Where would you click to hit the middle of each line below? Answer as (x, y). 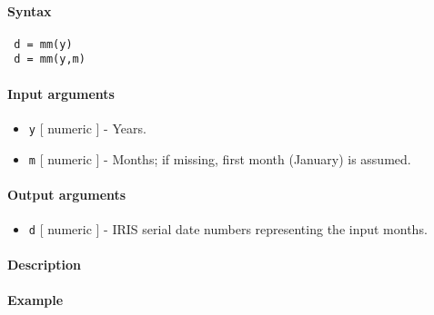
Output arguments (67, 194)
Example (35, 300)
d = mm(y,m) (50, 59)
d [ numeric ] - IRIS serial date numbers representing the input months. (228, 229)
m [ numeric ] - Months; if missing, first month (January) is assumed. (220, 158)
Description (45, 265)
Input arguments (61, 93)
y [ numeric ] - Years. (87, 128)
